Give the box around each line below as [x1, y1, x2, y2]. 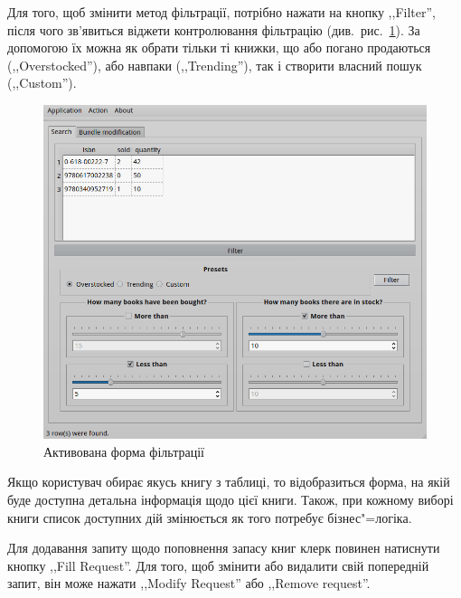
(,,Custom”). [7, 73, 77, 92]
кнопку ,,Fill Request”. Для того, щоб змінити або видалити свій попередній [7, 555, 429, 574]
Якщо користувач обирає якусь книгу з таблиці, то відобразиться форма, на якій [7, 472, 450, 491]
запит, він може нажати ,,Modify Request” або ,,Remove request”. [7, 574, 371, 593]
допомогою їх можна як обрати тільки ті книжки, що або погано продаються [7, 38, 431, 57]
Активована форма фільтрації [43, 441, 204, 460]
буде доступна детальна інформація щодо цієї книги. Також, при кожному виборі [7, 489, 454, 508]
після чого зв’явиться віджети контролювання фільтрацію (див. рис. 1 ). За [7, 20, 420, 39]
